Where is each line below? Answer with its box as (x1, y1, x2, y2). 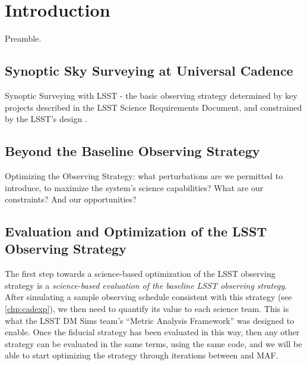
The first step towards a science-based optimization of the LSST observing (5, 267, 276, 280)
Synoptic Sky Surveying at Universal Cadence (5, 61, 293, 80)
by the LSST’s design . (5, 113, 87, 125)
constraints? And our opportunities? (5, 193, 137, 205)
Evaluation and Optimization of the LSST (5, 222, 267, 241)
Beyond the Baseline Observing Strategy (5, 142, 260, 160)
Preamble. (5, 32, 42, 45)
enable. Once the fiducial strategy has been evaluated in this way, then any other (5, 326, 300, 338)
